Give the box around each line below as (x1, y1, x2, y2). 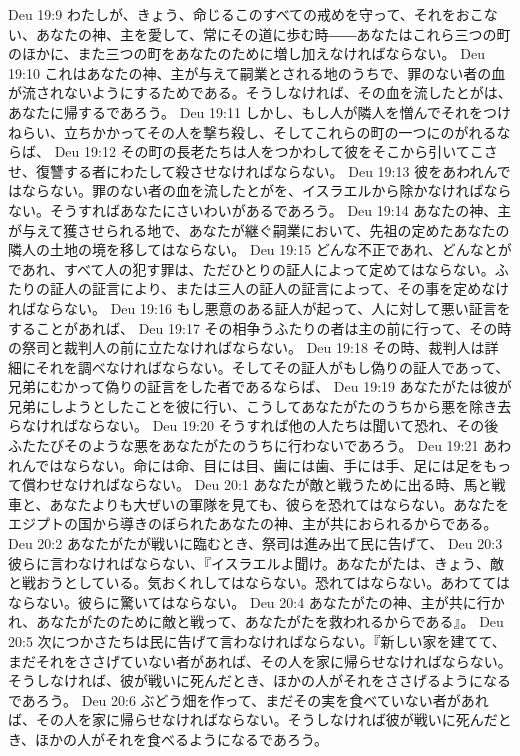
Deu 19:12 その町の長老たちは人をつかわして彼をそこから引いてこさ (54, 141, 498, 162)
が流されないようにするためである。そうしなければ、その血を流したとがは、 (8, 82, 512, 103)
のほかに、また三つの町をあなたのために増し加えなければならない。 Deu (8, 43, 485, 64)
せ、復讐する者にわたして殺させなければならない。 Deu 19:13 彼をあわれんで (8, 160, 511, 181)
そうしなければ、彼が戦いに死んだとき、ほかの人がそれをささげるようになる (8, 670, 512, 691)
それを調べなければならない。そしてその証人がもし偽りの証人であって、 (35, 356, 510, 377)
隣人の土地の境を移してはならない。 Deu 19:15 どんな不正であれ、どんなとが (8, 239, 512, 260)
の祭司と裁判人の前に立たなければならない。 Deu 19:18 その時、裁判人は (8, 337, 485, 358)
